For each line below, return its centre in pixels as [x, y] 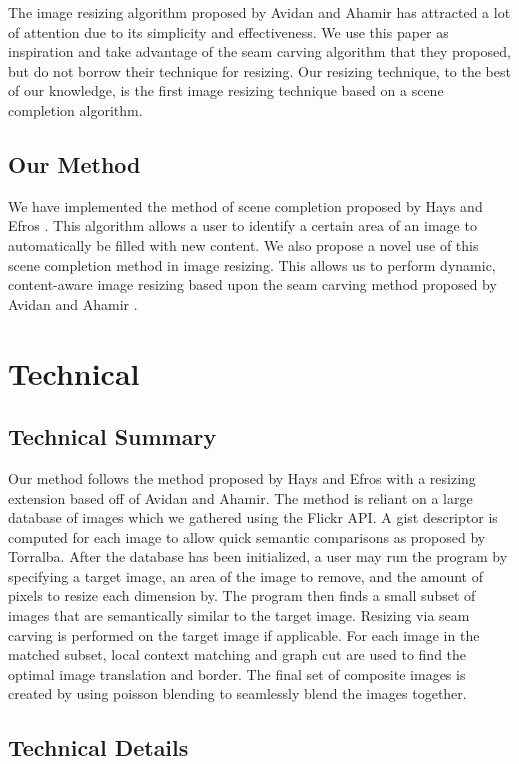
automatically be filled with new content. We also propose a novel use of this [243, 244]
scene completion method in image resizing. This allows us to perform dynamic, [252, 264]
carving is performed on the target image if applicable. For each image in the [244, 634]
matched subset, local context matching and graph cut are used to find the [237, 654]
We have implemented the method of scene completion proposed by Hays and [245, 205]
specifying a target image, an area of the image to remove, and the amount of [245, 575]
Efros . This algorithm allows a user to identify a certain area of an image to [242, 225]
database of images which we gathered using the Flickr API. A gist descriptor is [253, 517]
